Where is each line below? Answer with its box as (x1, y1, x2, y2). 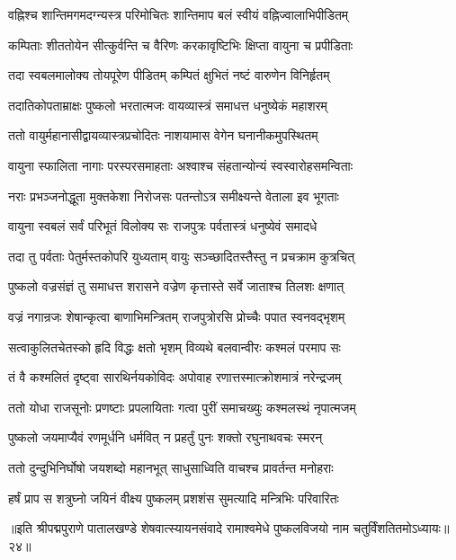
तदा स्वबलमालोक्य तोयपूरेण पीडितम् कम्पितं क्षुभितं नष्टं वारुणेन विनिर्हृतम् (8, 66, 330, 84)
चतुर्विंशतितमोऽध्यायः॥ (353, 519, 450, 538)
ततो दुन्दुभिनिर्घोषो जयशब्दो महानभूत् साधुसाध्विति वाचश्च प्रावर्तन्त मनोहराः (8, 458, 334, 476)
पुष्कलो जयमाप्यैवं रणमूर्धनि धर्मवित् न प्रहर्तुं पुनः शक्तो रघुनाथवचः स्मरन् (8, 428, 323, 447)
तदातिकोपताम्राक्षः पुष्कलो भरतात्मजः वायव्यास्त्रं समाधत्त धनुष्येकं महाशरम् (8, 95, 327, 114)
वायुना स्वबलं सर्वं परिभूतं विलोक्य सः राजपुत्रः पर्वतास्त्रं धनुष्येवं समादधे (8, 217, 317, 236)
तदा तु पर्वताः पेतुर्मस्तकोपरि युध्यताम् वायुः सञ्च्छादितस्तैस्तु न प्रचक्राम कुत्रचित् (8, 246, 355, 265)
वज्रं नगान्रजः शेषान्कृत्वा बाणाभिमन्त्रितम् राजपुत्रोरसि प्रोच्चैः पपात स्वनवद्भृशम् (8, 307, 345, 325)
